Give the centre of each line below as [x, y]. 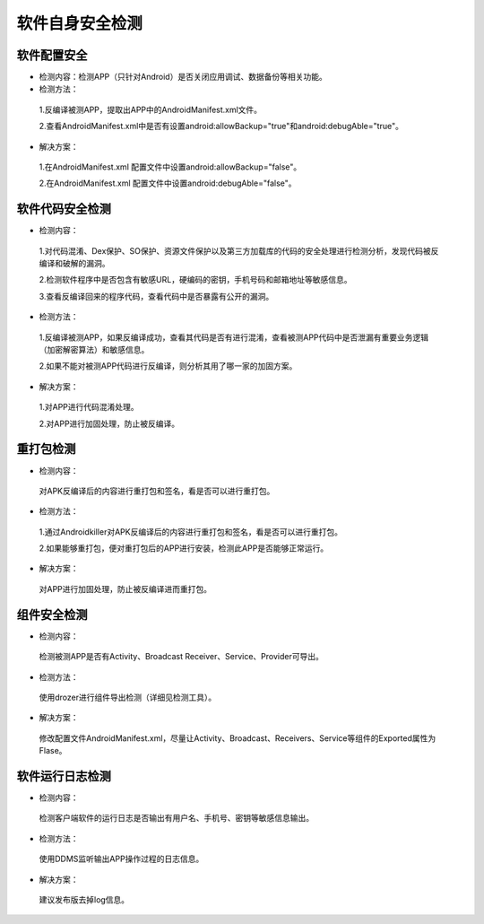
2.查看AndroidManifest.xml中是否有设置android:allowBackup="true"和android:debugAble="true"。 [221, 126]
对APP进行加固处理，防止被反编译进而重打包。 [125, 588]
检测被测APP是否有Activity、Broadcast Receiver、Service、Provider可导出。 [181, 657]
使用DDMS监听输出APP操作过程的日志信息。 [121, 859]
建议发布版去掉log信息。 [84, 899]
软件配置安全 [52, 55]
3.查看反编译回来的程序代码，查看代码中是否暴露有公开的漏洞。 [156, 296]
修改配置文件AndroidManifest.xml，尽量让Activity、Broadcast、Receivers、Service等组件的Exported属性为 [238, 738]
